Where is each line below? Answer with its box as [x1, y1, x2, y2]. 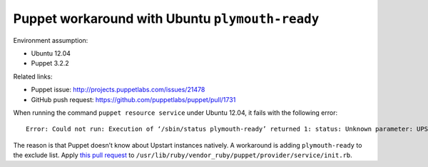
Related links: [13, 72, 53, 81]
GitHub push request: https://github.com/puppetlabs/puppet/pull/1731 [31, 95, 236, 103]
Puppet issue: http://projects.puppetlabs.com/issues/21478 [31, 86, 205, 94]
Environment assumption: [13, 36, 88, 44]
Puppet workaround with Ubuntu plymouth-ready [13, 11, 320, 26]
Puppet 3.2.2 [31, 59, 69, 68]
